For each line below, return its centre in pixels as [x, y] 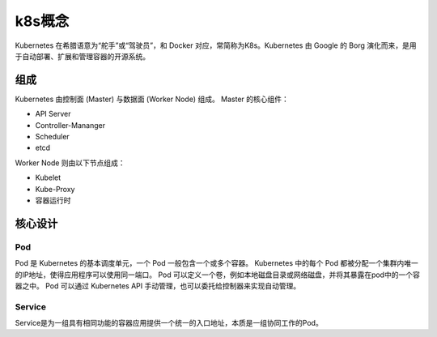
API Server [53, 114]
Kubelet [48, 177]
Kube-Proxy [55, 189]
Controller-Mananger [70, 125]
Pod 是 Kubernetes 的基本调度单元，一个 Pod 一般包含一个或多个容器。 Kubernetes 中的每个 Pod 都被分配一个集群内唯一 [216, 263]
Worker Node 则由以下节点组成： [70, 163]
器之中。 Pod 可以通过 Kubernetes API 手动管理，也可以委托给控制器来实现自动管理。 [158, 286]
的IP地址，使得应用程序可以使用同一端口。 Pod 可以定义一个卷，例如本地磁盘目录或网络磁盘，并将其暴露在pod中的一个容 [217, 275]
